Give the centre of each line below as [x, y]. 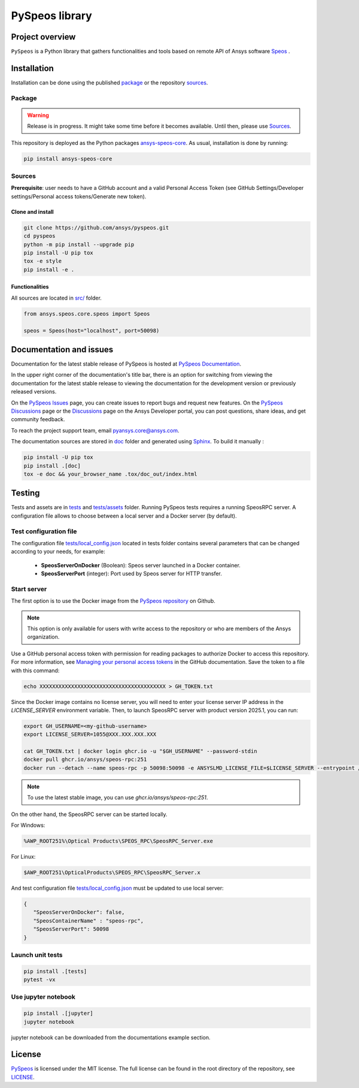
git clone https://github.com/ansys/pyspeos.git [96, 227]
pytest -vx [39, 980]
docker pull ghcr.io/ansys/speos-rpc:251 [85, 760]
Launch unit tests [37, 954]
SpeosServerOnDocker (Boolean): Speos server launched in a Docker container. [141, 565]
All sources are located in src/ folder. [56, 298]
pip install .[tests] [55, 971]
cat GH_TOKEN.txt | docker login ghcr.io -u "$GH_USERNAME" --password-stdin [140, 751]
